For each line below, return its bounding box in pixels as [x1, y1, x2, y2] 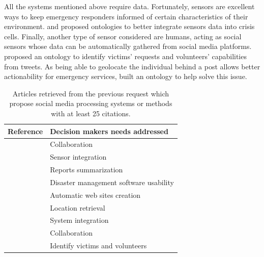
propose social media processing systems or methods [9, 98, 172, 109]
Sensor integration [50, 151, 107, 162]
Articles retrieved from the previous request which [12, 88, 169, 98]
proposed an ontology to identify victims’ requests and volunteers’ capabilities [4, 50, 247, 61]
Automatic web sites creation [50, 189, 141, 200]
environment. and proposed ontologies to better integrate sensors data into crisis [4, 21, 255, 32]
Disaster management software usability [50, 176, 174, 187]
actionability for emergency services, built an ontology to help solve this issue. [4, 71, 247, 82]
